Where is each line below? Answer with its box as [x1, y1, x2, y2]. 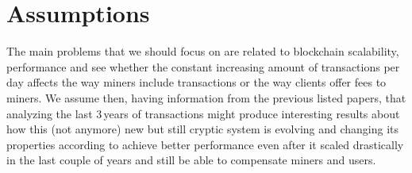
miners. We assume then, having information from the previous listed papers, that [6, 89, 406, 106]
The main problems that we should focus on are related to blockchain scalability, [6, 43, 399, 60]
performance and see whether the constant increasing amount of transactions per [6, 58, 400, 75]
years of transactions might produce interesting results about [103, 105, 400, 121]
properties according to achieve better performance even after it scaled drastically [6, 136, 404, 152]
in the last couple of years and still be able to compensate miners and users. [6, 152, 376, 168]
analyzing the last [6, 105, 93, 121]
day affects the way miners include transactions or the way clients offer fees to [6, 74, 387, 90]
